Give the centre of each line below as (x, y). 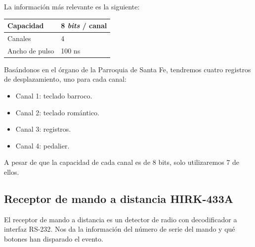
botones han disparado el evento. (54, 239)
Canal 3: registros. (43, 129)
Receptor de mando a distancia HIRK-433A (119, 199)
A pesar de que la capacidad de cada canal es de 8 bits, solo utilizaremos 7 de (122, 162)
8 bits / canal (84, 25)
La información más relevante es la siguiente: (72, 6)
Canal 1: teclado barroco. (54, 96)
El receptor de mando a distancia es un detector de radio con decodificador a (121, 219)
